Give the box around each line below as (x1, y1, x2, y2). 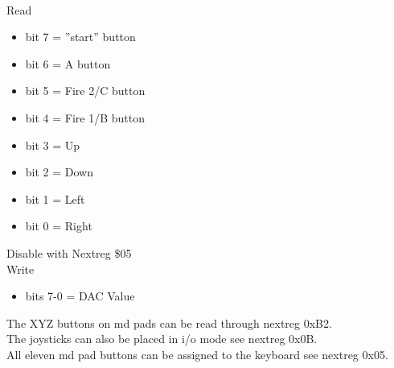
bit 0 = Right (25, 217, 92, 234)
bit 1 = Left (25, 190, 85, 207)
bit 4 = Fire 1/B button (25, 109, 146, 126)
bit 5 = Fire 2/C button (25, 82, 146, 99)
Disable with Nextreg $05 (6, 244, 132, 261)
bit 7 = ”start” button (25, 28, 136, 45)
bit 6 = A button (25, 55, 111, 72)
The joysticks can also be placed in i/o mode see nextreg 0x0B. (6, 330, 318, 347)
